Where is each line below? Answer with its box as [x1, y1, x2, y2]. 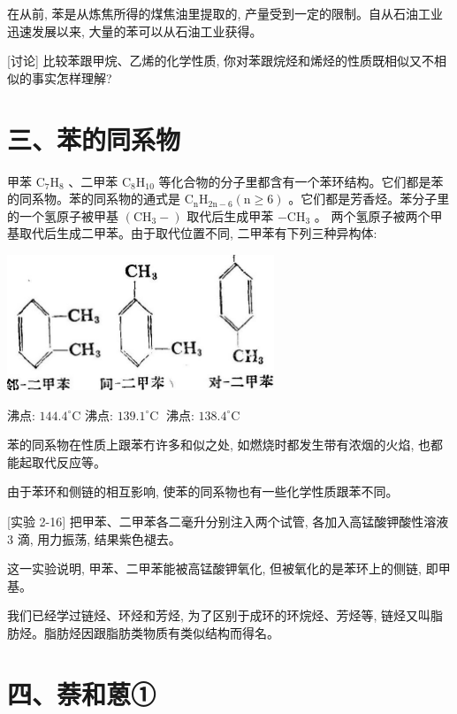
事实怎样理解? [31, 68, 112, 87]
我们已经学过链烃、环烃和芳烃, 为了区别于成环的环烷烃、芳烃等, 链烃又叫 [7, 606, 431, 625]
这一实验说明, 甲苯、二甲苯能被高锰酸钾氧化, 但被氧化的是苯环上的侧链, [7, 559, 422, 578]
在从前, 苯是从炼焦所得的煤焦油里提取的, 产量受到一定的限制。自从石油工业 [7, 4, 444, 22]
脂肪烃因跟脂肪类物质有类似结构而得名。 [43, 623, 279, 641]
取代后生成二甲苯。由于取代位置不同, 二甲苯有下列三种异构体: [19, 224, 377, 242]
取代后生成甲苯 [187, 206, 274, 225]
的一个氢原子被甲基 [7, 206, 118, 225]
